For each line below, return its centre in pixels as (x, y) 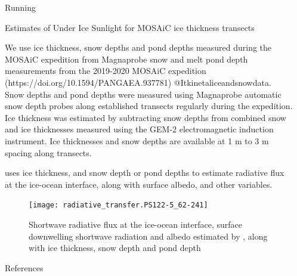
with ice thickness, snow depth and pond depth (115, 248)
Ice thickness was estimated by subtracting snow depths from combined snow (146, 117)
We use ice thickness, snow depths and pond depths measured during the (138, 47)
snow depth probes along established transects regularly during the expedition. (149, 106)
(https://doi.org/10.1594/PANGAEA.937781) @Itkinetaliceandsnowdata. (138, 82)
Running (20, 7)
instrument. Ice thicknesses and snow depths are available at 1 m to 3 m (137, 140)
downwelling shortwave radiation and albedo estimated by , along (148, 236)
